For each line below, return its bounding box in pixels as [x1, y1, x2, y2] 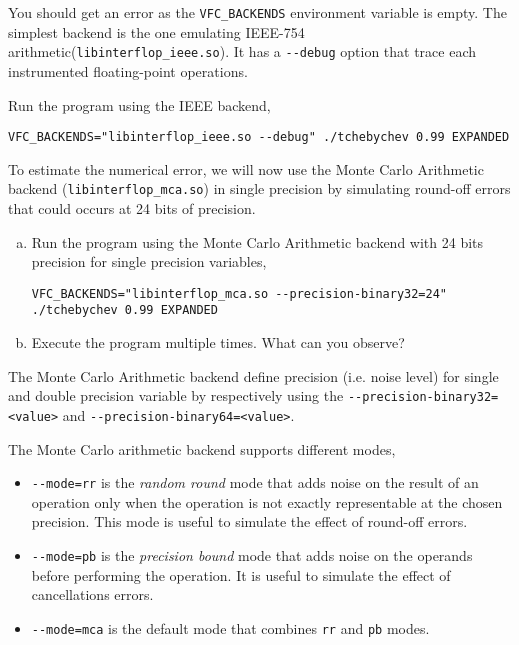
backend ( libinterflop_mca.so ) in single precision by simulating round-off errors [8, 178, 511, 199]
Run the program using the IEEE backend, [8, 94, 271, 115]
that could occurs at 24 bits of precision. [8, 198, 256, 218]
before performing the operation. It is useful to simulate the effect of [31, 564, 451, 585]
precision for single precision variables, [31, 251, 267, 272]
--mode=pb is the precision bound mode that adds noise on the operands [31, 545, 473, 566]
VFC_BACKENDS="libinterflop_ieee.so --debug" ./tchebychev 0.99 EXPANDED [8, 130, 510, 145]
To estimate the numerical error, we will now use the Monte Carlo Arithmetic [8, 158, 484, 179]
